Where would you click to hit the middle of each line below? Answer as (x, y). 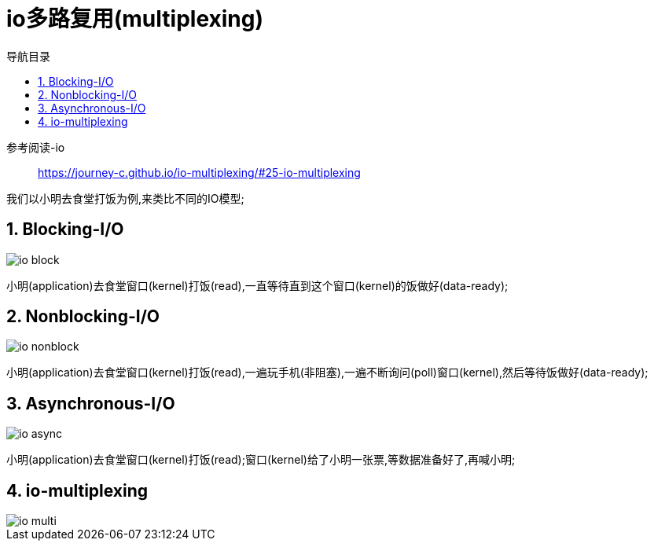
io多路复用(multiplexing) (135, 19)
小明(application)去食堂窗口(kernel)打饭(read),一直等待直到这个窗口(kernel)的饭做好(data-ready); (257, 285)
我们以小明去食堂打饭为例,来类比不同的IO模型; (125, 198)
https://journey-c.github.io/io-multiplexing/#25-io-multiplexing (199, 172)
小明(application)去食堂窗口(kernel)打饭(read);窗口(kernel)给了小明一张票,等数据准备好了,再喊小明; (261, 460)
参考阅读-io (36, 147)
